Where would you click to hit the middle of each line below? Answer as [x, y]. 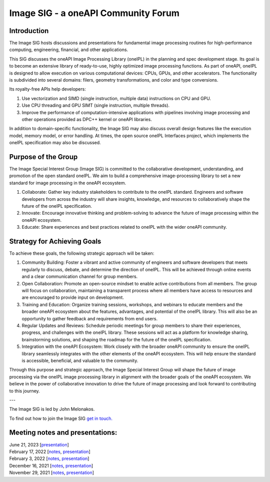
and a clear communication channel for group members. [80, 277]
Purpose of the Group [43, 157]
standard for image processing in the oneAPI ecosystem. [68, 183]
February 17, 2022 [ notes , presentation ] [50, 451]
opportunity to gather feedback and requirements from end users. [89, 318]
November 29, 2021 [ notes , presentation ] [52, 472]
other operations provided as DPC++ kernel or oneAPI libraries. [87, 119]
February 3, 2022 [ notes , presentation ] [49, 458]
